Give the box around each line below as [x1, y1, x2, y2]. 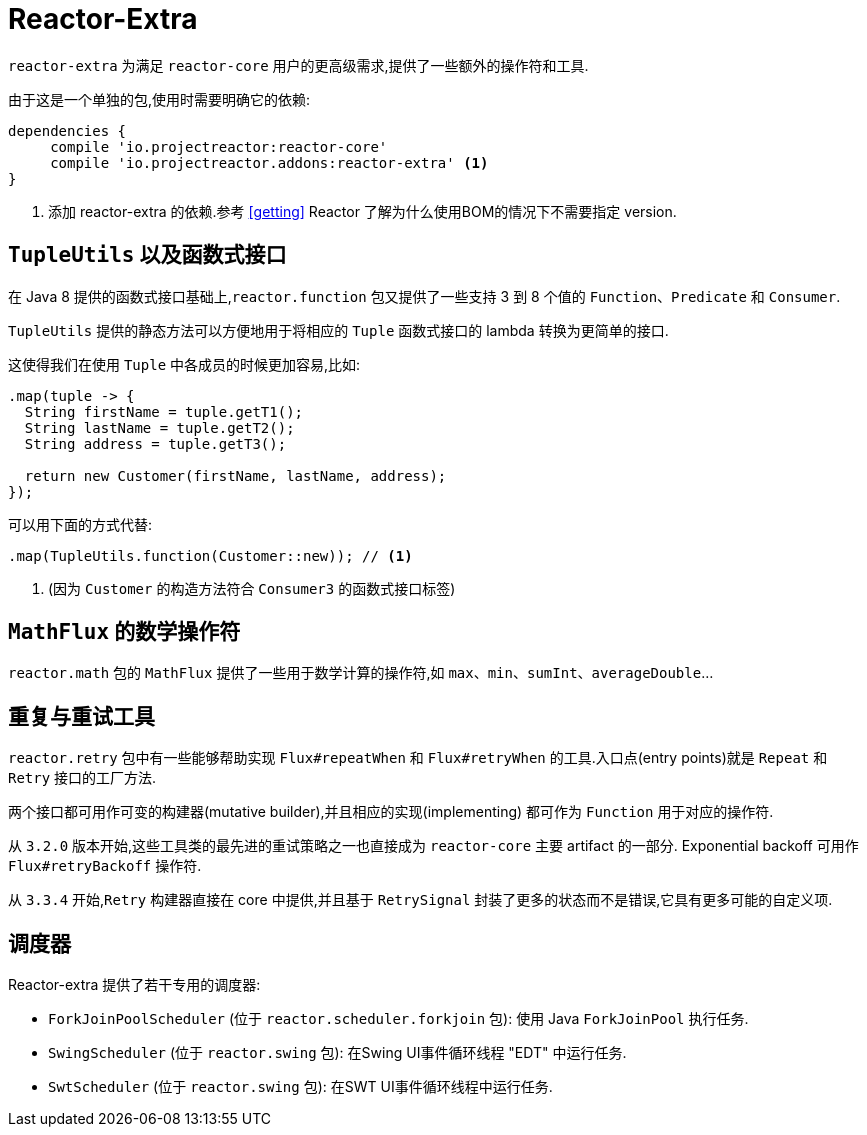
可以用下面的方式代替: [8, 515, 153, 533]
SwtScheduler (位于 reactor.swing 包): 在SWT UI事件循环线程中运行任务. [48, 1078, 553, 1096]
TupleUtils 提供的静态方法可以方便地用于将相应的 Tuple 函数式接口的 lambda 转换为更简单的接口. [8, 321, 669, 339]
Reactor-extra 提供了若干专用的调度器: [8, 976, 261, 994]
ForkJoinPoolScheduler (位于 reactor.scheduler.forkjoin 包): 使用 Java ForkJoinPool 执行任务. [48, 1010, 749, 1028]
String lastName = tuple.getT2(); [24, 419, 295, 436]
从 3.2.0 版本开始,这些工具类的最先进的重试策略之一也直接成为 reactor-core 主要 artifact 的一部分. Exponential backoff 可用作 [8, 837, 859, 855]
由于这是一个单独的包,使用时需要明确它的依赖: [8, 90, 311, 108]
